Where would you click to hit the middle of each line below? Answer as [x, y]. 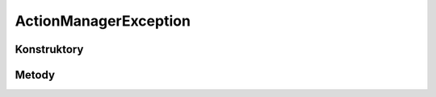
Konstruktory [49, 49]
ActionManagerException [103, 21]
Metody [35, 75]
